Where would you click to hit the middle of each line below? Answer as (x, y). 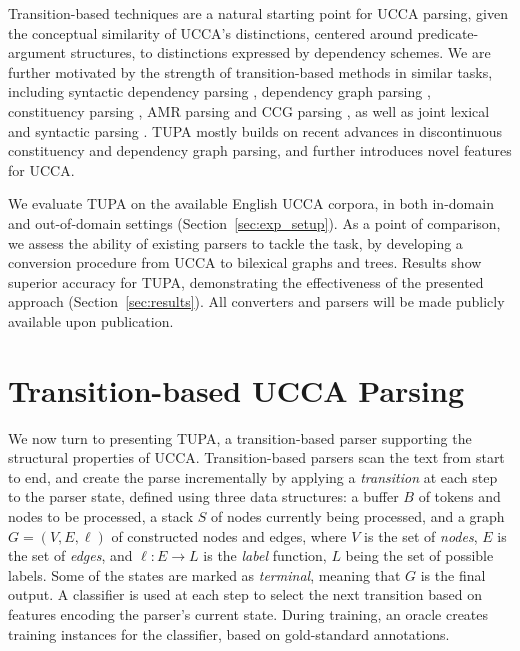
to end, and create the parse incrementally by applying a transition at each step (253, 476)
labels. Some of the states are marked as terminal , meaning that (204, 574)
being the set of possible (419, 555)
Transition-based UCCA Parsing (236, 389)
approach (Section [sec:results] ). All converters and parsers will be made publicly (256, 301)
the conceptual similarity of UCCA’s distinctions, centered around (210, 32)
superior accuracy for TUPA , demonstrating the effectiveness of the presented (246, 281)
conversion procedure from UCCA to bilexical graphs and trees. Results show (245, 262)
